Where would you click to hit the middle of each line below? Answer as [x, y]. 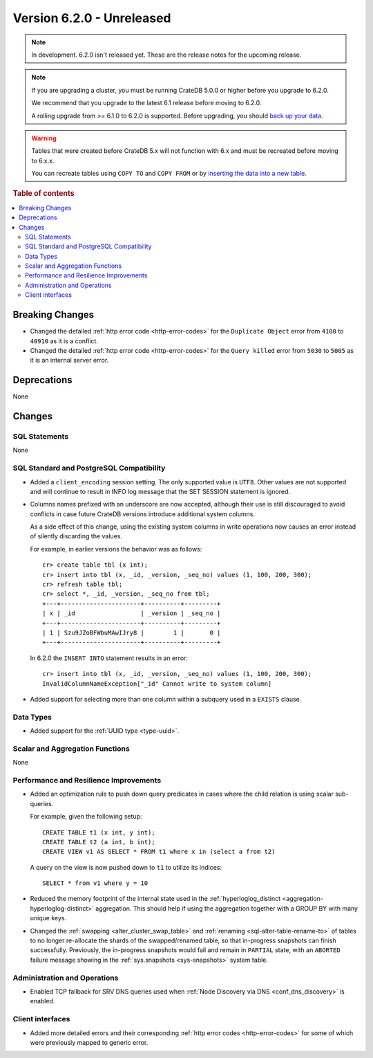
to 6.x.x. [43, 161]
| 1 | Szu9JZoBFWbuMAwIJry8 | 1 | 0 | [132, 632]
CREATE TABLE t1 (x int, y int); [99, 832]
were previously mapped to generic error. [89, 1042]
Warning [44, 138]
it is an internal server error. [69, 361]
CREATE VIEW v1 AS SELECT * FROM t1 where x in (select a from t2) [159, 852]
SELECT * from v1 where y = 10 [95, 883]
